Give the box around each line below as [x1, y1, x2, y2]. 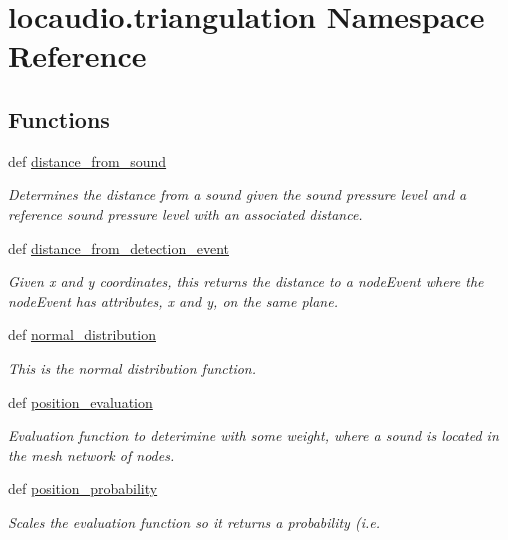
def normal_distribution [8, 324, 156, 345]
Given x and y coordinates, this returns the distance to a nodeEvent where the [8, 271, 484, 292]
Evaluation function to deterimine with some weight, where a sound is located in [8, 425, 499, 446]
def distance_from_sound [8, 150, 167, 171]
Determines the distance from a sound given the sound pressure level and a [8, 184, 467, 205]
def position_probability [8, 478, 158, 499]
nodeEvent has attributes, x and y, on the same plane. [8, 290, 338, 311]
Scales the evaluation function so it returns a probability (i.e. [8, 511, 380, 532]
